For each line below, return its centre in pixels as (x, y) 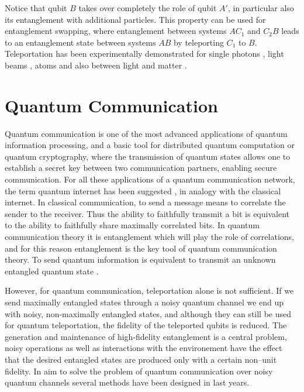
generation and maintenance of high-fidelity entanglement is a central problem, (146, 336)
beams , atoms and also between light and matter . (96, 65)
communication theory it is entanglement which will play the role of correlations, (149, 237)
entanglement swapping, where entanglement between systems (116, 31)
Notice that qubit (36, 8)
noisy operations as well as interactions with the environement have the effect (144, 348)
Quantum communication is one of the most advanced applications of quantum (146, 133)
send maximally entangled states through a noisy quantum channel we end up (144, 302)
